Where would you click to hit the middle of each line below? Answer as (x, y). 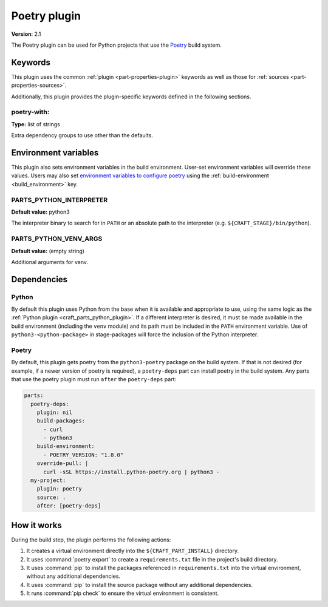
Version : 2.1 (26, 34)
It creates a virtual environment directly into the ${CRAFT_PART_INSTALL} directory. (133, 551)
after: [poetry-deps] (69, 506)
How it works (36, 525)
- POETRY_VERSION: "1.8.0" (84, 455)
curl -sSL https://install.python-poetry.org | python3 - (132, 472)
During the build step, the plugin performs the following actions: (91, 540)
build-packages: (61, 421)
